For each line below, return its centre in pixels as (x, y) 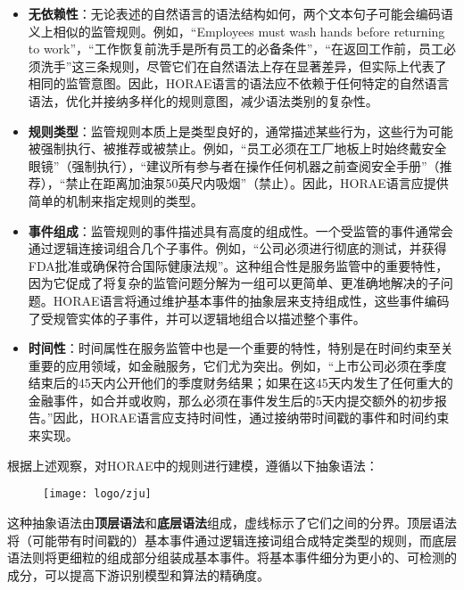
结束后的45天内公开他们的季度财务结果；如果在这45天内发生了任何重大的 (240, 383)
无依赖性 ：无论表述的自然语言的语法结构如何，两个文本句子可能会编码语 (240, 13)
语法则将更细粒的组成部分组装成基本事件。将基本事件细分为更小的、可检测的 (232, 557)
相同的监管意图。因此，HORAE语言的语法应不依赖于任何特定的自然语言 (239, 83)
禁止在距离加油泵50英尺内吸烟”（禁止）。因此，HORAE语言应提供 (257, 183)
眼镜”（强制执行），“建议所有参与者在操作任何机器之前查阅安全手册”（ (234, 165)
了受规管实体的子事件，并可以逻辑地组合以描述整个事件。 (197, 318)
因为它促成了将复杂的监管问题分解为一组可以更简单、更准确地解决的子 (234, 283)
